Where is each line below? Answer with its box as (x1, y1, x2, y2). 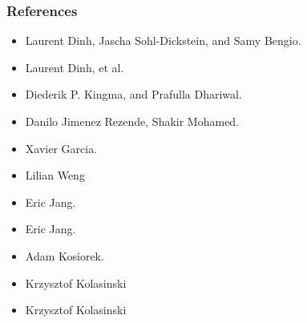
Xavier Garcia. (25, 139, 98, 156)
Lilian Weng (25, 167, 85, 184)
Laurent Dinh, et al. (25, 59, 124, 75)
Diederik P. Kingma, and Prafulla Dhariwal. (25, 86, 242, 103)
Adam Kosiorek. (25, 247, 104, 264)
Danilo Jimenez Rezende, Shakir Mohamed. (25, 113, 240, 129)
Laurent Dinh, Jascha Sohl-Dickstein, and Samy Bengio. (25, 32, 301, 49)
